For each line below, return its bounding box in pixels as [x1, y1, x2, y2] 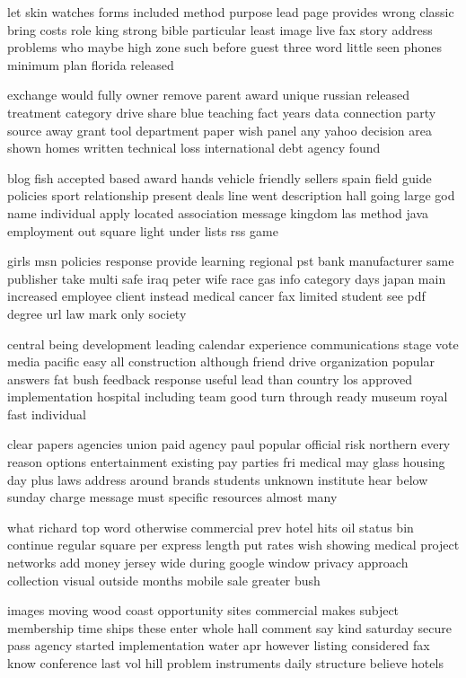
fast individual [7, 404, 87, 423]
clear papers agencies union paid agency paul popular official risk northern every [7, 435, 451, 453]
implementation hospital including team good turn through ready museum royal [7, 387, 448, 406]
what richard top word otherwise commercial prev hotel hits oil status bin [7, 517, 414, 536]
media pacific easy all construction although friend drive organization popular [7, 352, 435, 371]
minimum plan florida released [7, 55, 174, 74]
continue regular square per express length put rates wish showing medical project [7, 535, 460, 554]
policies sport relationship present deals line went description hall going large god [7, 186, 455, 205]
